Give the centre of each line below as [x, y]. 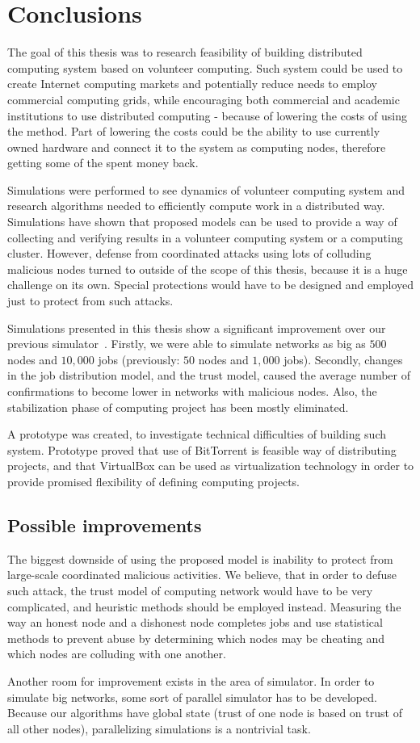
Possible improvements [105, 525]
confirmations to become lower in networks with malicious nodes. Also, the [192, 391]
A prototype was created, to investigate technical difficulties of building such [197, 434]
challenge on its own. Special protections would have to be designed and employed [211, 285]
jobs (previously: [139, 359]
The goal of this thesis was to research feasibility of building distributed [185, 52]
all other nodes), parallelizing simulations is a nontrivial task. [159, 728]
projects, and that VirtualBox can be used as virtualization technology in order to [211, 466]
